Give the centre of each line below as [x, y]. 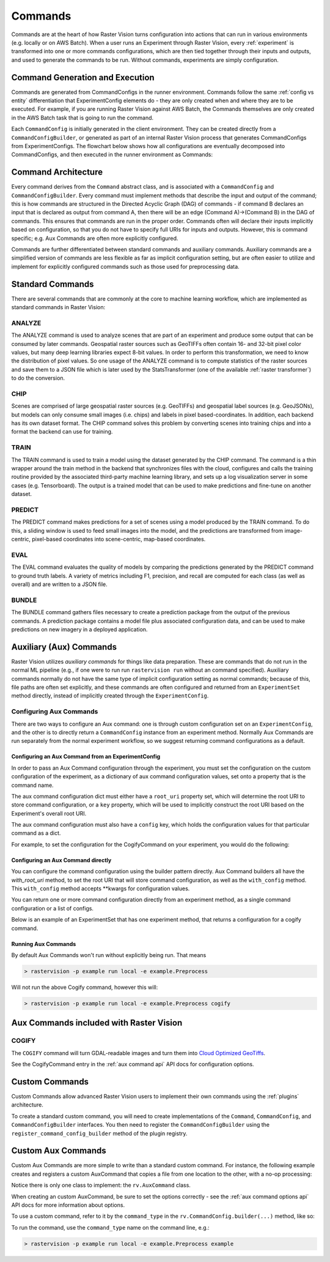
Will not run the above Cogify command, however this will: [85, 987]
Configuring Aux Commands [55, 712]
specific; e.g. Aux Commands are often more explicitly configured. [95, 238]
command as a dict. [36, 833]
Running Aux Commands [44, 944]
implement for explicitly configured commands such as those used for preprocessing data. [125, 266]
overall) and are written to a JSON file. [60, 584]
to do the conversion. [38, 378]
